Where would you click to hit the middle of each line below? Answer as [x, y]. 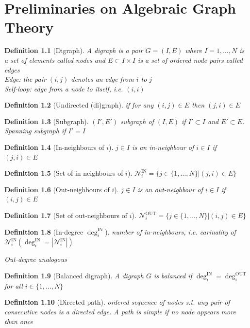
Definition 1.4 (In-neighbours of [54, 147]
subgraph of [137, 121]
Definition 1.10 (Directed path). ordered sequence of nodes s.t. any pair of [117, 302]
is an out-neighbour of [170, 189]
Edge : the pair [25, 79]
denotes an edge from [102, 79]
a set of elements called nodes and [55, 60]
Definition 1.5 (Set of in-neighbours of [64, 173]
